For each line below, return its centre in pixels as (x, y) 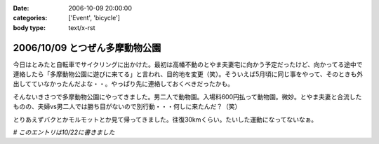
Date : (21, 8)
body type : (29, 27)
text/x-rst (82, 27)
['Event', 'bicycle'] (94, 18)
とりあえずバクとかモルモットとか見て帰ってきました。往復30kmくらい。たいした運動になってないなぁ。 (165, 120)
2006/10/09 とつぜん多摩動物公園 (87, 48)
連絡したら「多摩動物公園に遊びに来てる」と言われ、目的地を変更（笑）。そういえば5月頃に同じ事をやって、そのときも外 (188, 74)
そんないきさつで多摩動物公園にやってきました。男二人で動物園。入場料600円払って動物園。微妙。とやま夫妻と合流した (187, 96)
